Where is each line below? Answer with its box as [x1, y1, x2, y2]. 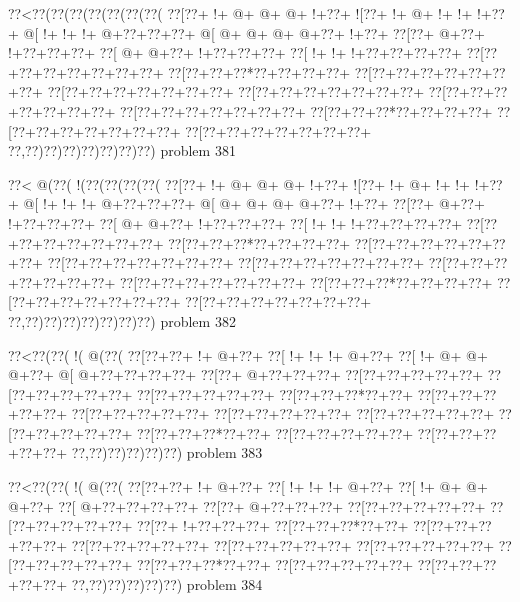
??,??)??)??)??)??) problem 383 [71, 442, 263, 463]
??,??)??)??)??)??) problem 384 [71, 574, 263, 595]
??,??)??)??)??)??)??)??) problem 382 [8, 310, 236, 331]
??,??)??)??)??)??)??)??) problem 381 [8, 140, 236, 161]
